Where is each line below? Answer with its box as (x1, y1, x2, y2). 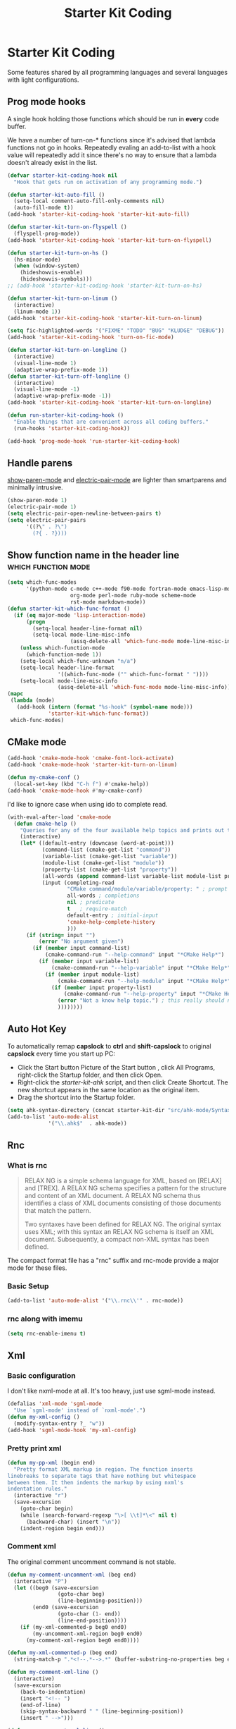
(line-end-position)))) (57, 1617, 128, 1624)
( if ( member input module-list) (44, 971, 140, 978)
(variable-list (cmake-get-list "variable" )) (41, 853, 178, 860)
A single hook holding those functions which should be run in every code (7, 114, 220, 123)
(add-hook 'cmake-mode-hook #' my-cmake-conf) (7, 787, 143, 794)
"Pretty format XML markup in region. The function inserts (13, 1465, 193, 1473)
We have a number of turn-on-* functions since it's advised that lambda (7, 135, 216, 144)
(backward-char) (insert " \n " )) (25, 1518, 121, 1525)
